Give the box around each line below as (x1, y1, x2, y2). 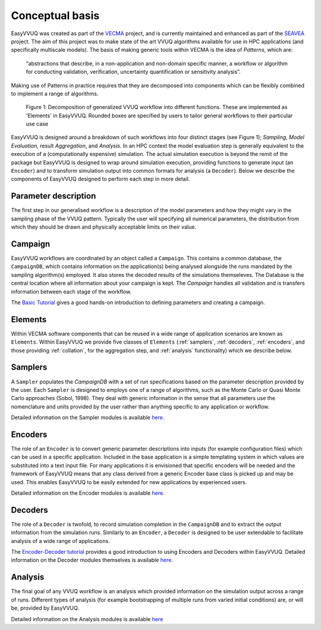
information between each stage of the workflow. (11, 288, 132, 295)
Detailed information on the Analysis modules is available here (11, 615, 163, 622)
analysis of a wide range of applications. (11, 537, 110, 544)
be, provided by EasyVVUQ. (11, 604, 80, 612)
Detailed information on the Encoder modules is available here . (11, 489, 165, 497)
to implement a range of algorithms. (11, 90, 99, 97)
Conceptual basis (11, 9, 100, 22)
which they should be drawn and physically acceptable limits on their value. (11, 223, 196, 230)
